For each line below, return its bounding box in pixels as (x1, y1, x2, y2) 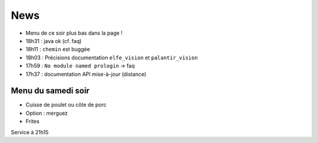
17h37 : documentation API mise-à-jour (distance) (25, 71, 147, 78)
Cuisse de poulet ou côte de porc (25, 101, 107, 108)
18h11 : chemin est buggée (25, 46, 91, 53)
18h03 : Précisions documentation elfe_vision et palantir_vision (25, 54, 198, 61)
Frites (25, 118, 39, 125)
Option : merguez (25, 109, 68, 117)
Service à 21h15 (11, 128, 49, 135)
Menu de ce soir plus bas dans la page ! (25, 29, 123, 36)
